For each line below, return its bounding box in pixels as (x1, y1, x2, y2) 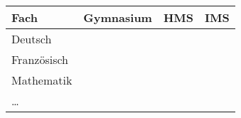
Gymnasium (83, 9, 152, 26)
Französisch (11, 51, 69, 68)
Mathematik (11, 72, 73, 88)
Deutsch (11, 31, 52, 47)
